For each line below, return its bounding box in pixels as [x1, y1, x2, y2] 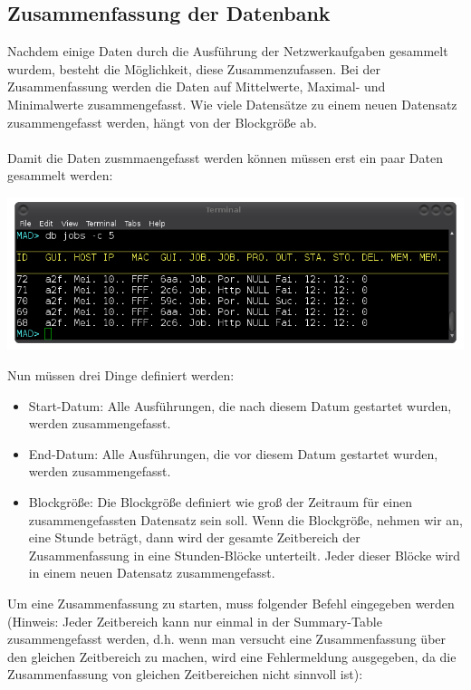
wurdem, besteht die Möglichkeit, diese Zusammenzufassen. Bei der [7, 59, 381, 78]
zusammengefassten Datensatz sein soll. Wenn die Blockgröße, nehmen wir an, [28, 510, 464, 529]
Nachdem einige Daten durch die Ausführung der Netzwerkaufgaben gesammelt [7, 42, 448, 61]
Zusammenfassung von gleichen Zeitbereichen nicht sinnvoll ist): [7, 665, 363, 684]
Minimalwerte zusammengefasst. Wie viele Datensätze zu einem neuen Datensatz [7, 94, 457, 113]
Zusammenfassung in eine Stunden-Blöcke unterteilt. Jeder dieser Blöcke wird [28, 545, 461, 564]
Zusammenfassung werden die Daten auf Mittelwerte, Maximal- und [7, 77, 386, 96]
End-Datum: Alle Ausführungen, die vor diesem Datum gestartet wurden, [28, 444, 438, 463]
